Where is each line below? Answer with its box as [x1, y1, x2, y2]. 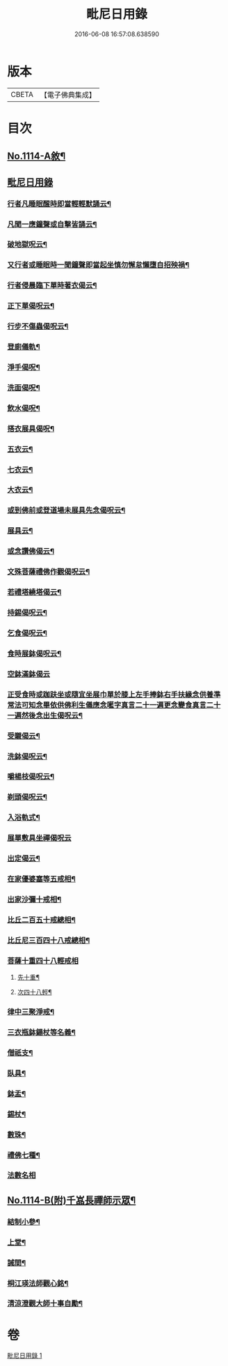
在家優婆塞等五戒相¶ [7, 874, 76, 884]
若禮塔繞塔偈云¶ [7, 587, 62, 597]
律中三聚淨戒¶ [7, 1007, 54, 1017]
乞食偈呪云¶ [7, 628, 47, 638]
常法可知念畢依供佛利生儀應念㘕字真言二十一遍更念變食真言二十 [7, 700, 221, 710]
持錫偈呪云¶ [7, 608, 47, 618]
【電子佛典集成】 [40, 90, 96, 100]
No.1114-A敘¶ [7, 151, 66, 162]
